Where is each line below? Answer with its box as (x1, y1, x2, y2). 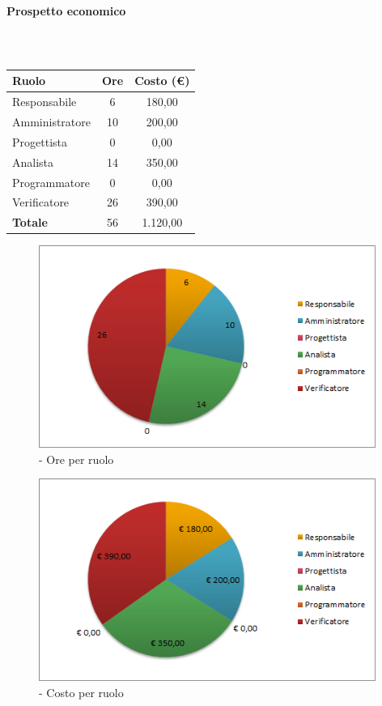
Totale (12, 214, 48, 231)
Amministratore (12, 113, 91, 130)
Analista (12, 153, 54, 170)
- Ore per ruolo (39, 450, 114, 467)
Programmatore (12, 173, 90, 190)
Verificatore (12, 194, 70, 211)
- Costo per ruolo (39, 683, 124, 700)
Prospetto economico (6, 2, 126, 19)
